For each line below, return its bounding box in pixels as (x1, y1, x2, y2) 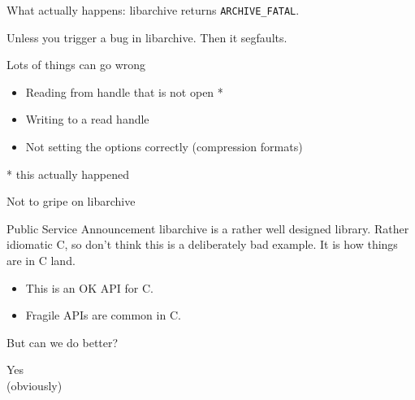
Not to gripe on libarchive (6, 193, 136, 210)
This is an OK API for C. (25, 279, 153, 296)
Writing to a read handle (25, 111, 149, 128)
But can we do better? (6, 333, 119, 350)
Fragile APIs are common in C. (25, 307, 181, 324)
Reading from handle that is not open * (25, 83, 223, 100)
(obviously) (6, 376, 63, 393)
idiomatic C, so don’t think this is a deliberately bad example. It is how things (6, 236, 398, 253)
